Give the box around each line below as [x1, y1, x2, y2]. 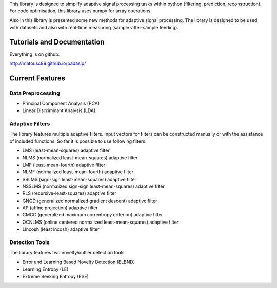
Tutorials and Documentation [9, 37, 105, 46]
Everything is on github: [9, 51, 60, 57]
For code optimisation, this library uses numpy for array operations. [9, 8, 152, 14]
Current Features [9, 74, 66, 83]
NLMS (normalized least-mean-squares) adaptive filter [22, 154, 138, 161]
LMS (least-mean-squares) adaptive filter [22, 147, 110, 153]
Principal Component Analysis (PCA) [22, 100, 100, 106]
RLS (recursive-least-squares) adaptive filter [22, 190, 116, 196]
